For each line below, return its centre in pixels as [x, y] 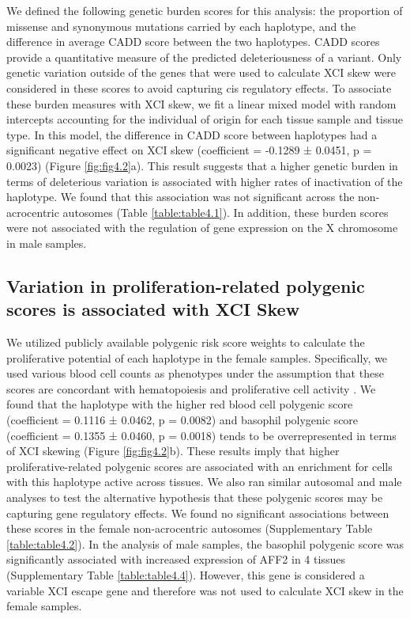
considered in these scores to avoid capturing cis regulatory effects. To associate [199, 87]
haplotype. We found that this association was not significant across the [181, 197]
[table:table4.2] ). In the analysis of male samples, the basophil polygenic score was [205, 543]
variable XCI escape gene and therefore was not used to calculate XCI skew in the [205, 590]
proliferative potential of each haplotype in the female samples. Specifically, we [197, 357]
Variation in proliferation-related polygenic [186, 285]
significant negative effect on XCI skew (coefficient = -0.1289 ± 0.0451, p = [189, 150]
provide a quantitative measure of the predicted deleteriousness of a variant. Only [204, 57]
